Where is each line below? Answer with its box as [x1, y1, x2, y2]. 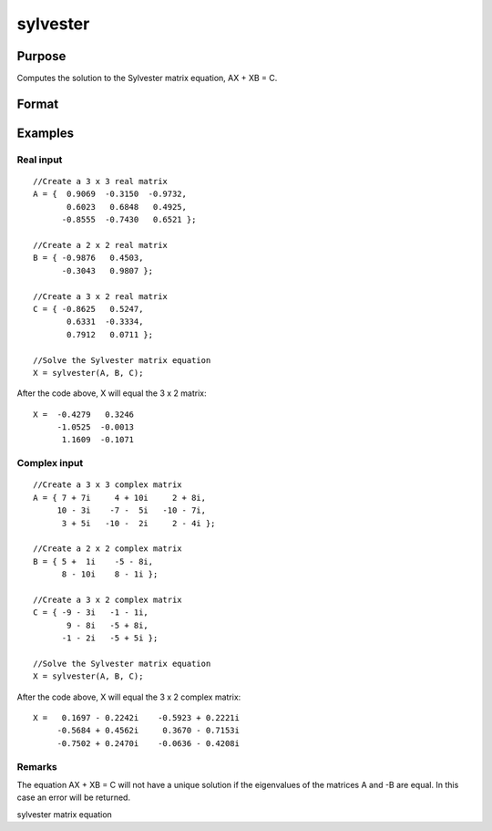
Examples [16, 125, 75, 140]
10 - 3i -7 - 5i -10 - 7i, [56, 505, 207, 515]
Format [16, 96, 59, 111]
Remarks [16, 760, 58, 773]
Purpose [16, 48, 67, 64]
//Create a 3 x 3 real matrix [33, 176, 169, 187]
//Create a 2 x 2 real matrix [33, 240, 169, 250]
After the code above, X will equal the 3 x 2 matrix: [16, 388, 207, 399]
